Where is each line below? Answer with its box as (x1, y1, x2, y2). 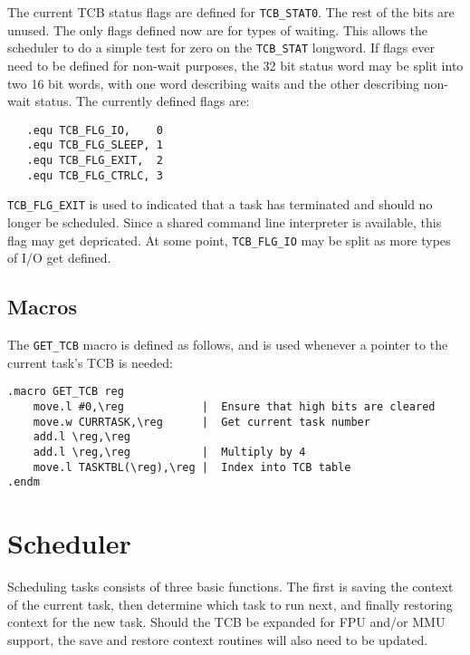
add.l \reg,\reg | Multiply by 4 (33, 445, 306, 458)
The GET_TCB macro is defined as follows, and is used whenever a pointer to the (7, 335, 448, 354)
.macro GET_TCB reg (7, 385, 124, 399)
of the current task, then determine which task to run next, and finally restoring (7, 594, 453, 613)
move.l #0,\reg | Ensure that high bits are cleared (33, 400, 436, 413)
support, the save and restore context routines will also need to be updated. (7, 630, 428, 649)
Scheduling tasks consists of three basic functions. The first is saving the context (7, 576, 454, 595)
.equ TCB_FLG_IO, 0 (26, 123, 163, 137)
